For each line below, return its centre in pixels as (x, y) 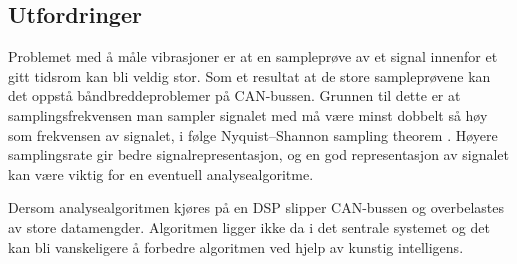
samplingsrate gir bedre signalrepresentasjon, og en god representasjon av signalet (259, 154)
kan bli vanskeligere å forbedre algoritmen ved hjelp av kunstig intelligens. (236, 246)
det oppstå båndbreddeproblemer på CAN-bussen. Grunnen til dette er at (234, 95)
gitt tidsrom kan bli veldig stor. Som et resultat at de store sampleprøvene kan (249, 75)
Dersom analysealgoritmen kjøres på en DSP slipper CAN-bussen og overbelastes (256, 207)
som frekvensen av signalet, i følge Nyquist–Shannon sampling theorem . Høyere (253, 134)
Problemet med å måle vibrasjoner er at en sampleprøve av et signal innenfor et (253, 56)
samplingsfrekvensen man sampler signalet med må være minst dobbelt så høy (248, 114)
